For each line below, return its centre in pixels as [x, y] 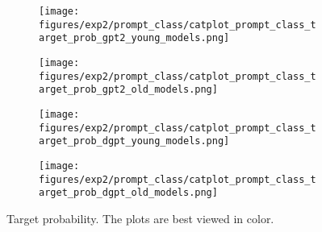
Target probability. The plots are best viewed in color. [140, 218]
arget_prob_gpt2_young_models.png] [134, 38]
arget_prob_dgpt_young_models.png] [134, 141]
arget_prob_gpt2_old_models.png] [128, 90]
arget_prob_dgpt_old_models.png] [128, 193]
